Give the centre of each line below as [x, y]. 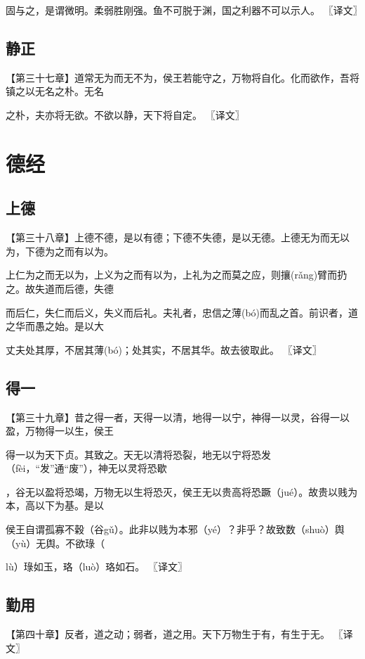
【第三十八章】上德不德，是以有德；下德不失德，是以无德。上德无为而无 [173, 237]
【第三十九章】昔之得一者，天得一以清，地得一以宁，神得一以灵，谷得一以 [178, 417]
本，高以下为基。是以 [55, 505]
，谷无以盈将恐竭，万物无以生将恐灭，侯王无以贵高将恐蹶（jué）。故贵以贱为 [182, 491]
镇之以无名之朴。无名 [55, 91]
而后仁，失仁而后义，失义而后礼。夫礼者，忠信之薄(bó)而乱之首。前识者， [177, 312]
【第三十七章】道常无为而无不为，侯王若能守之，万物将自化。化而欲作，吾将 [182, 77]
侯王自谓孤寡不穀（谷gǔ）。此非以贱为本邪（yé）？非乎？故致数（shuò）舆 [175, 529]
